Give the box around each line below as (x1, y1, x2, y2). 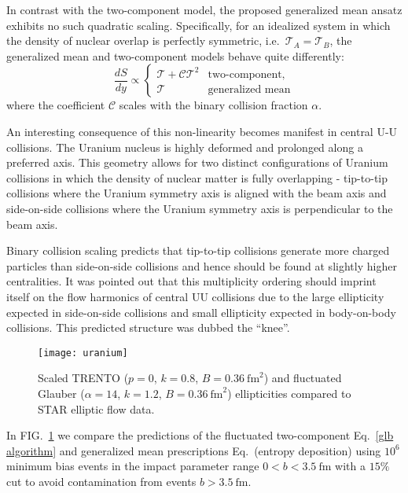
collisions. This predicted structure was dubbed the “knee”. (6, 319, 290, 336)
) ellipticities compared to (227, 384, 351, 401)
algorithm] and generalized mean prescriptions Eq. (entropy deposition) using (6, 442, 381, 458)
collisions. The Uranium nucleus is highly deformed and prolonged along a (6, 138, 363, 155)
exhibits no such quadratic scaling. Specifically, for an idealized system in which (6, 17, 391, 33)
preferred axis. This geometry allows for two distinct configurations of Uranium (6, 154, 388, 171)
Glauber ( (38, 384, 85, 401)
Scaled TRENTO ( (38, 370, 129, 386)
